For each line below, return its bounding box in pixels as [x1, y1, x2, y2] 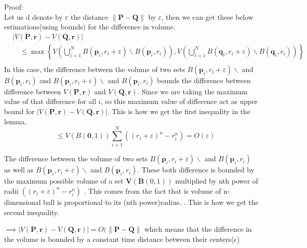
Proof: [4, 2, 23, 12]
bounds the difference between [157, 75, 251, 85]
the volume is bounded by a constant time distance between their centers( [4, 233, 234, 244]
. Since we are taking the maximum [137, 86, 248, 96]
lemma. [4, 116, 27, 126]
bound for [4, 106, 35, 117]
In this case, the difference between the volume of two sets [4, 63, 185, 74]
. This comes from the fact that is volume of [84, 185, 221, 196]
